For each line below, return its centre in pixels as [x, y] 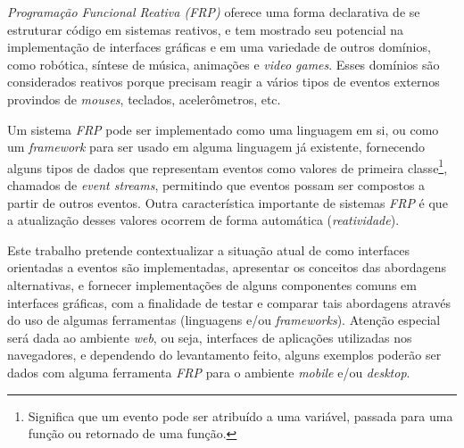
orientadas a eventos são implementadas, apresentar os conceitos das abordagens [227, 267]
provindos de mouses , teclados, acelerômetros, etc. [144, 99]
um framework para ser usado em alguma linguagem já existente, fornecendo [216, 147]
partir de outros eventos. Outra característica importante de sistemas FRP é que [228, 202]
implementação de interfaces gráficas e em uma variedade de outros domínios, [219, 47]
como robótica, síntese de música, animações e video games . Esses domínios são [224, 64]
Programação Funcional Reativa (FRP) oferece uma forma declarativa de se [214, 12]
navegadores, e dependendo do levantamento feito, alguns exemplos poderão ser [224, 355]
